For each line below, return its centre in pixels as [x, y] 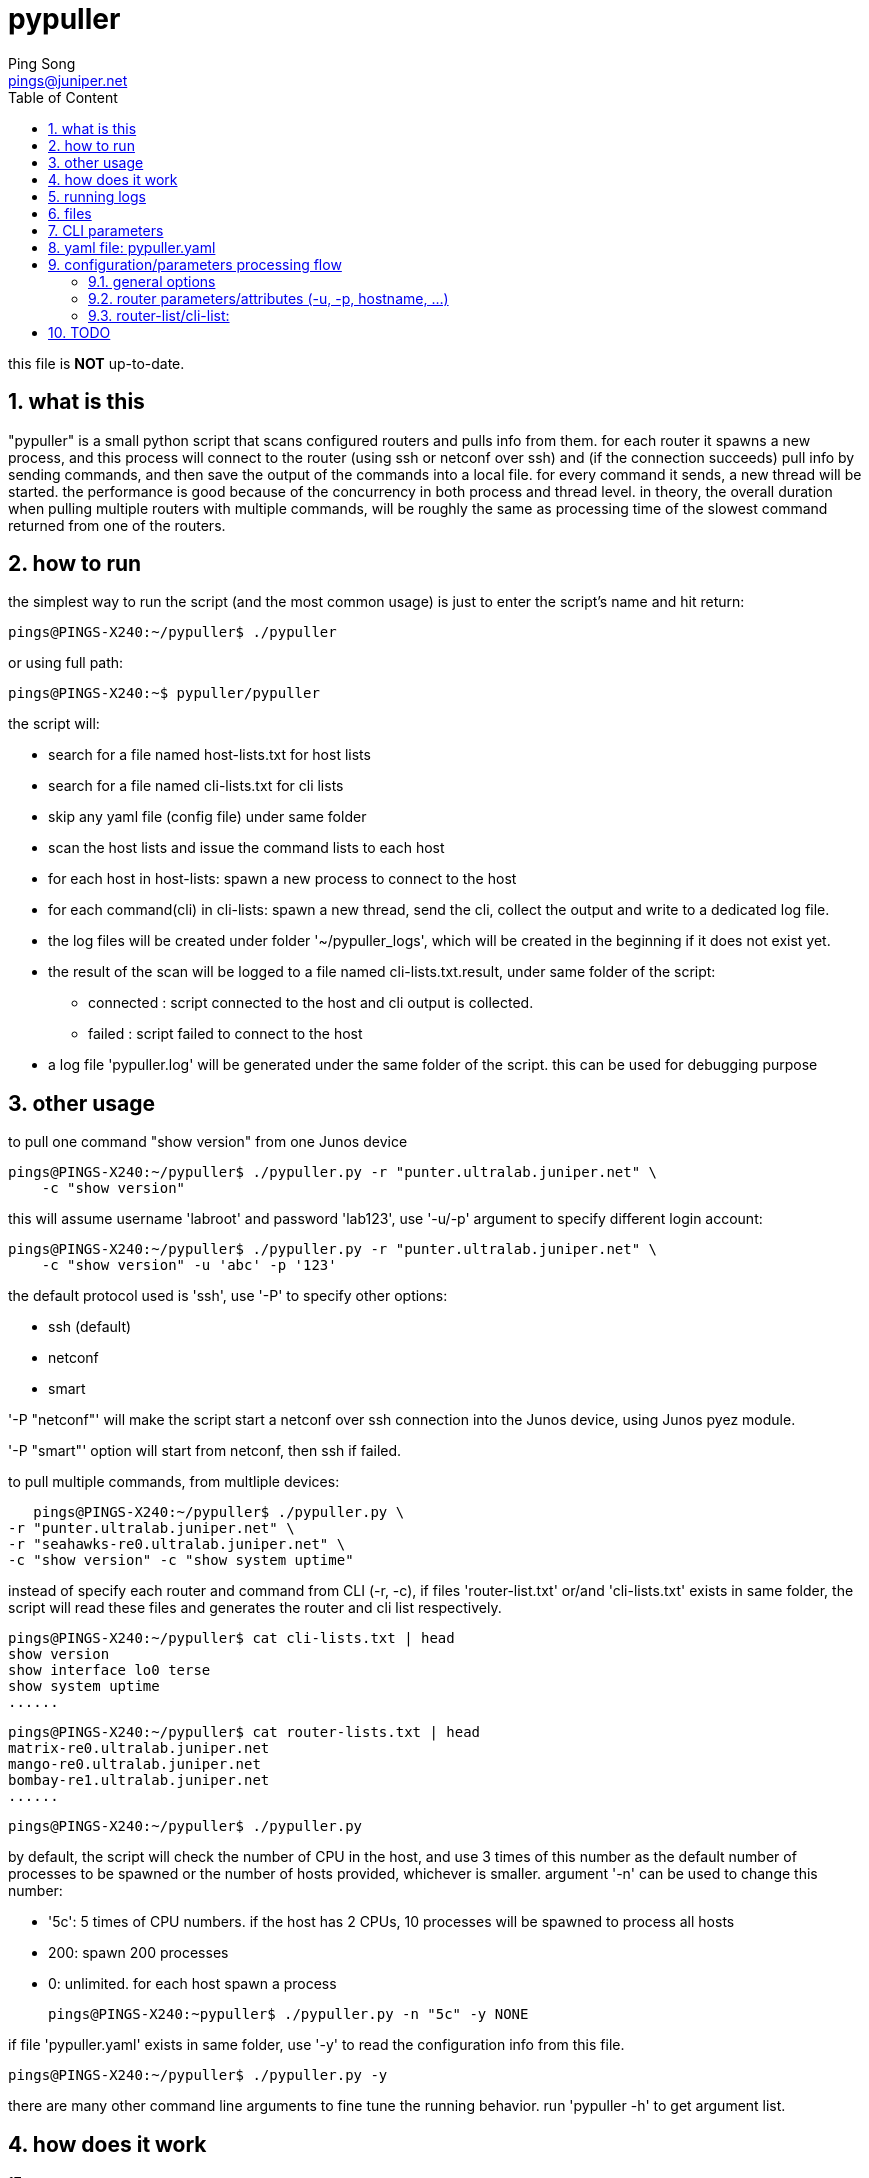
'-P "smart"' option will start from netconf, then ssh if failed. [205, 1451]
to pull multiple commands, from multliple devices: [174, 1482]
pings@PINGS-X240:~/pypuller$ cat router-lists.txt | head [244, 1732]
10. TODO [79, 332]
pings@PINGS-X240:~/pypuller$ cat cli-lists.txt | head [231, 1638]
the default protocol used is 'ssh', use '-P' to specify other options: [228, 1296]
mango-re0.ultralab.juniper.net [134, 1764]
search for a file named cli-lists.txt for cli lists [196, 786]
